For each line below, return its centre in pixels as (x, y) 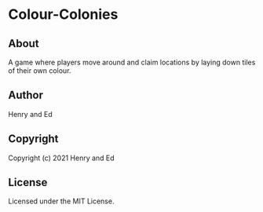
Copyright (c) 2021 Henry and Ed (62, 158)
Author (26, 95)
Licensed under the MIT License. (61, 201)
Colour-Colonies (63, 15)
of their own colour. (40, 71)
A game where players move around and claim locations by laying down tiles (132, 62)
